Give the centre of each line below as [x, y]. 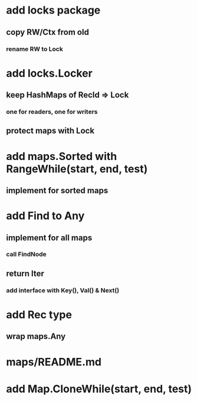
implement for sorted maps [57, 190]
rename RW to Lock [35, 49]
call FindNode [27, 255]
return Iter [25, 273]
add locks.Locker [49, 73]
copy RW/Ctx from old [48, 32]
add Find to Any [45, 216]
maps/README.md [54, 362]
